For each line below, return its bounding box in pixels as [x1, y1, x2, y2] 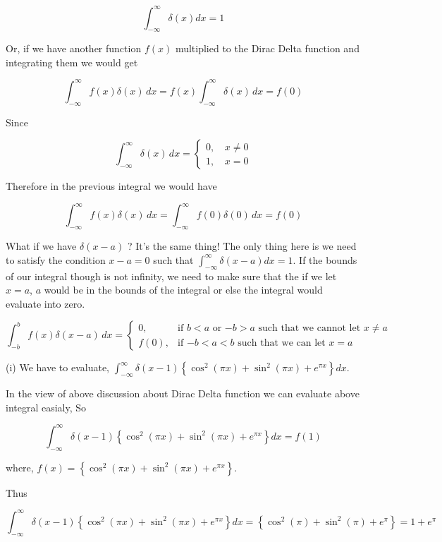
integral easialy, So [6, 399, 87, 414]
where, [6, 459, 34, 474]
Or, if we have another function [6, 41, 142, 56]
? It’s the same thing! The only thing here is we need [127, 239, 357, 253]
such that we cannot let [258, 323, 361, 333]
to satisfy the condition [6, 252, 106, 267]
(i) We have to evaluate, [6, 360, 109, 375]
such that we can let [238, 337, 326, 348]
